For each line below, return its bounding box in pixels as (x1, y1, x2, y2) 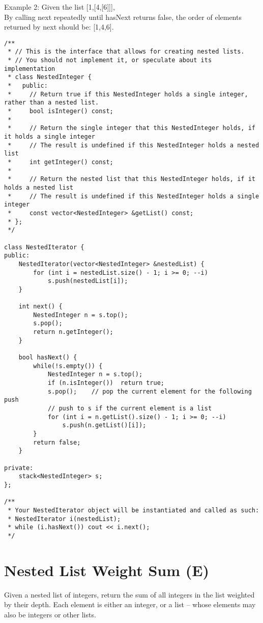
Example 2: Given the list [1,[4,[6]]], (4, 2, 115, 12)
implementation (4, 65, 55, 72)
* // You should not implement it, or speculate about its (8, 57, 212, 64)
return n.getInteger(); (33, 328, 113, 336)
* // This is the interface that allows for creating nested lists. (8, 48, 245, 56)
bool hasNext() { (18, 354, 77, 361)
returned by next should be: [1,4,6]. (4, 21, 114, 32)
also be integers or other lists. (4, 609, 96, 619)
